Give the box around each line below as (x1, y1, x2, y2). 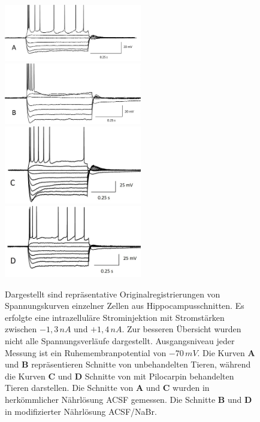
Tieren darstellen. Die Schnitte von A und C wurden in (5, 381, 210, 394)
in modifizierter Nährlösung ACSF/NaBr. (5, 405, 157, 417)
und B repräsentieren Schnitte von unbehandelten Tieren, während (5, 358, 251, 371)
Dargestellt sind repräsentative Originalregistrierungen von (5, 287, 220, 300)
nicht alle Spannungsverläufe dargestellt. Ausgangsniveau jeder (5, 335, 235, 347)
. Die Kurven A (197, 346, 255, 359)
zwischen (5, 323, 37, 335)
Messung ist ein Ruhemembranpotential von (5, 346, 167, 359)
